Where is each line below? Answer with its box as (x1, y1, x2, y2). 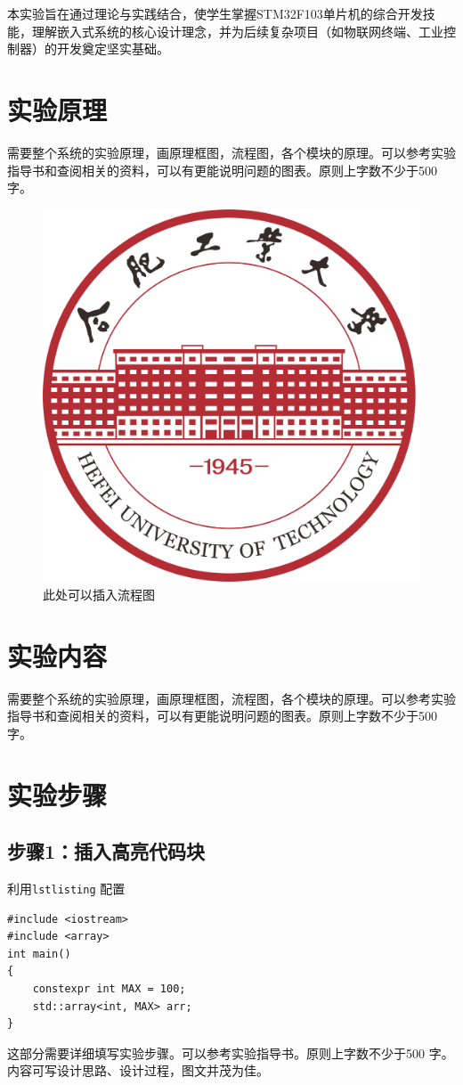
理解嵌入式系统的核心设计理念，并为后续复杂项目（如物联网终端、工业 (31, 21, 443, 40)
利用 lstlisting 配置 (7, 878, 126, 897)
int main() (7, 947, 71, 960)
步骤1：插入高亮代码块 (7, 837, 206, 865)
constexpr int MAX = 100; (32, 983, 186, 995)
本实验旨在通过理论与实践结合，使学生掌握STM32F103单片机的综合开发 (7, 4, 423, 22)
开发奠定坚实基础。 (56, 39, 169, 58)
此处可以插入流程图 (43, 584, 155, 603)
